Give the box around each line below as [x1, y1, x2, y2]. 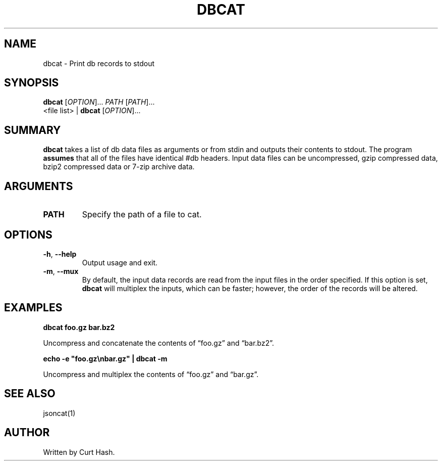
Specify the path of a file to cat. [82, 209, 202, 220]
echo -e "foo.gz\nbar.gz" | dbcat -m [43, 354, 168, 363]
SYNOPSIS [4, 76, 59, 89]
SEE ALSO [4, 387, 56, 400]
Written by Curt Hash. [43, 447, 115, 456]
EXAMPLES [4, 301, 63, 314]
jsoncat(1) [43, 408, 76, 417]
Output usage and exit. [82, 258, 158, 267]
